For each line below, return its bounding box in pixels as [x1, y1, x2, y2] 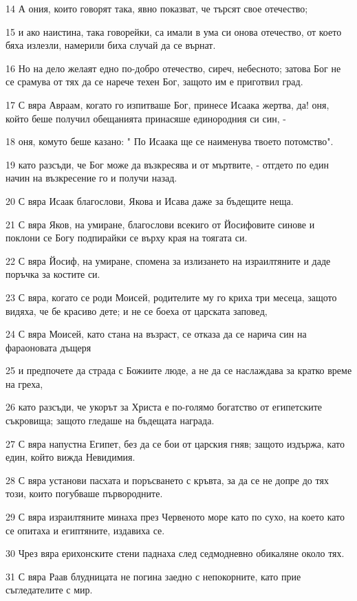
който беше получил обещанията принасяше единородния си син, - [6, 111, 286, 125]
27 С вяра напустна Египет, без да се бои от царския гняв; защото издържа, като [6, 436, 345, 450]
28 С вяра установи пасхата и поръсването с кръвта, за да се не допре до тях [6, 472, 329, 487]
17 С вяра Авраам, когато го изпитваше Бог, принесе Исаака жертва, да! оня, [6, 97, 329, 111]
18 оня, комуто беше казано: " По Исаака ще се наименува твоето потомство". [6, 134, 334, 149]
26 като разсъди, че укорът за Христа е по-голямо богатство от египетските [6, 400, 323, 414]
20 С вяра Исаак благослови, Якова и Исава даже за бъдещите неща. [6, 193, 294, 208]
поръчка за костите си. [6, 267, 100, 281]
